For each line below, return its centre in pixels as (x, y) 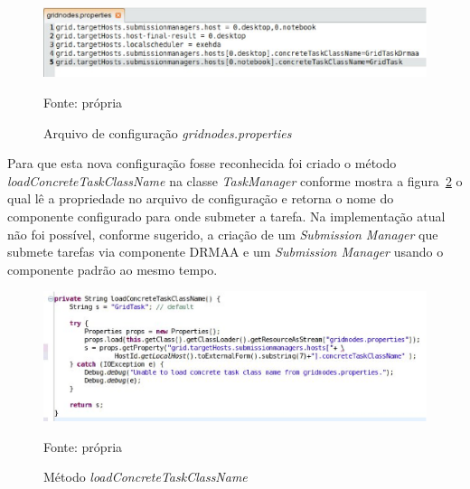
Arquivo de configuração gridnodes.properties (168, 132)
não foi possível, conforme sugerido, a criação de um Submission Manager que (223, 234)
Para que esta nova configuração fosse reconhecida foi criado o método (202, 163)
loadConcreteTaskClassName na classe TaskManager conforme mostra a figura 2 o (235, 180)
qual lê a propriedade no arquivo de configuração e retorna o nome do (201, 198)
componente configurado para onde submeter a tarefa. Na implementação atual (226, 216)
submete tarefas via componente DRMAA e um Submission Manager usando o (226, 252)
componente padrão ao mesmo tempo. (113, 269)
